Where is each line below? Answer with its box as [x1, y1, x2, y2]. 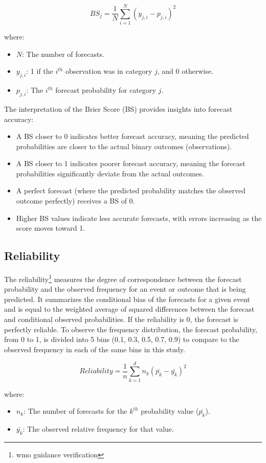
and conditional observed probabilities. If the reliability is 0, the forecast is [4, 314, 238, 325]
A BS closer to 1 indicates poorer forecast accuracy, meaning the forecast [16, 158, 246, 169]
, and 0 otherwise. [157, 66, 213, 76]
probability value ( [141, 406, 199, 416]
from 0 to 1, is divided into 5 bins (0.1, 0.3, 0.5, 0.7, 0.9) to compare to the [4, 334, 239, 345]
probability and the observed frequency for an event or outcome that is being [4, 284, 246, 294]
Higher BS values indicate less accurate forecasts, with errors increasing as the [16, 212, 262, 223]
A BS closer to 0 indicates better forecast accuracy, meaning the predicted [16, 131, 249, 142]
